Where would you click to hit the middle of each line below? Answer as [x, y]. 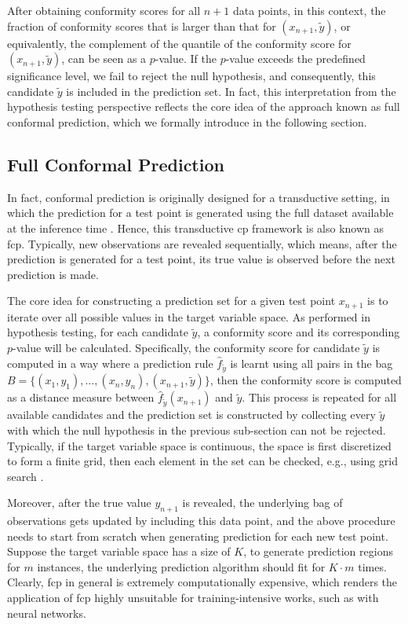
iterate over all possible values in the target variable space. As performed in [189, 316]
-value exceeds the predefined [295, 59]
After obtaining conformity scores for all [104, 10]
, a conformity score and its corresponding [299, 332]
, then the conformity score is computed [306, 380]
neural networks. [47, 613]
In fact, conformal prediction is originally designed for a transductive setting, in [199, 197]
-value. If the [186, 59]
